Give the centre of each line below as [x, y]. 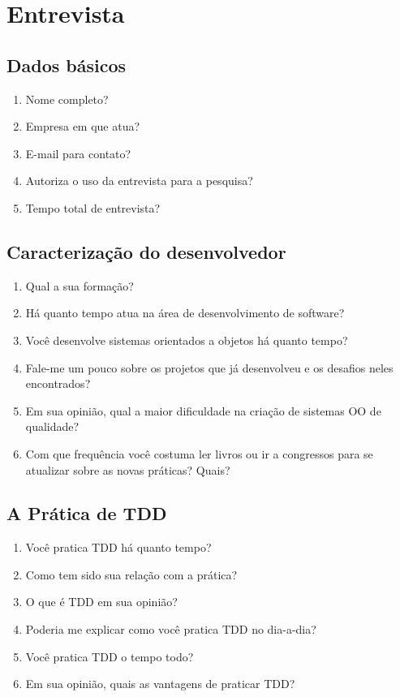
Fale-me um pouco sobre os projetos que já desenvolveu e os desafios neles [209, 367]
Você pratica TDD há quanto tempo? [118, 547]
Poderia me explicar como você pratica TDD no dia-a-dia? [171, 629]
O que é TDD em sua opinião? [101, 602]
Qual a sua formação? [80, 285]
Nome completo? [67, 99]
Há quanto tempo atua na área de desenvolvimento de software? [185, 313]
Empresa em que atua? [83, 126]
